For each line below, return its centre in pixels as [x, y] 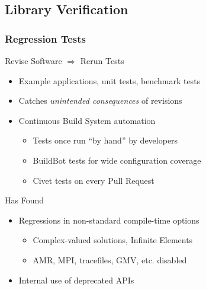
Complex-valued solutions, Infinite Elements [113, 240]
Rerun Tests [102, 60]
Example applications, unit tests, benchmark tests [110, 80]
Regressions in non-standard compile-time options [109, 220]
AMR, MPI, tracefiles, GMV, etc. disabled [110, 259]
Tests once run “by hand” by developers [105, 140]
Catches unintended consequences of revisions [100, 101]
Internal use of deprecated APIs [76, 280]
